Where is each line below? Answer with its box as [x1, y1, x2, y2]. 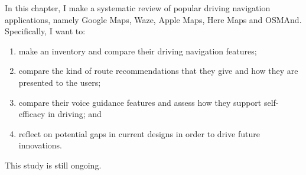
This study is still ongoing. [5, 158, 102, 171]
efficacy [18, 108, 45, 120]
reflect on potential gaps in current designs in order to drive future [18, 127, 260, 140]
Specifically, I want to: [5, 25, 86, 37]
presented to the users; [18, 76, 101, 88]
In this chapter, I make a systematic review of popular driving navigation [5, 2, 271, 14]
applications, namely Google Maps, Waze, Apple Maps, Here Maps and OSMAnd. [5, 13, 302, 25]
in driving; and [48, 108, 102, 120]
